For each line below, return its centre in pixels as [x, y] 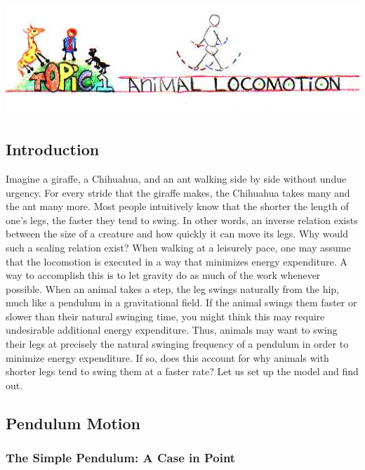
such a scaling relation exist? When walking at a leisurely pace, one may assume [178, 247]
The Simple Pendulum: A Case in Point [121, 458]
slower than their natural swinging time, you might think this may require [165, 316]
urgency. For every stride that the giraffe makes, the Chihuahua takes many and [178, 192]
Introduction [53, 149]
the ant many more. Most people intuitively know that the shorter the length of [177, 206]
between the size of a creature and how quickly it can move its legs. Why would [177, 234]
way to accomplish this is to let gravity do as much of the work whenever [163, 275]
